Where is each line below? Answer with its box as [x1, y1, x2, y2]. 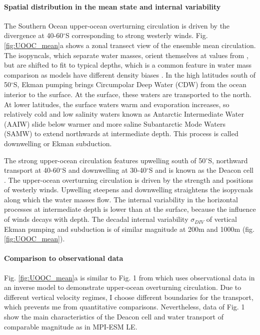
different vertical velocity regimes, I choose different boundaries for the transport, [4, 291, 253, 302]
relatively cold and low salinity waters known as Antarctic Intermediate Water [4, 109, 244, 119]
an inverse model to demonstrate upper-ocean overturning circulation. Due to [4, 282, 241, 292]
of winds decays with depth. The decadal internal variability [4, 214, 188, 224]
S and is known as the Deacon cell [148, 165, 254, 175]
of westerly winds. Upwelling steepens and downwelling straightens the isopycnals [4, 184, 253, 195]
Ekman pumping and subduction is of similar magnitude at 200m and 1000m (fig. [4, 223, 255, 234]
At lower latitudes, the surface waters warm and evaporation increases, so [4, 99, 229, 109]
